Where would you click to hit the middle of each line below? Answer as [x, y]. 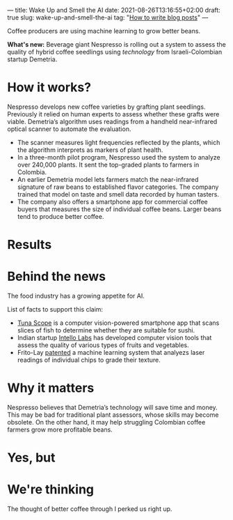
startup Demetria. [32, 59]
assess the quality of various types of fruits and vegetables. [103, 345]
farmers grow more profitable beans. [60, 429]
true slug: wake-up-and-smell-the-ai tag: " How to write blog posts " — [108, 17]
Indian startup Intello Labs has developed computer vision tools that [114, 338]
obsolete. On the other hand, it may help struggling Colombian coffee [106, 422]
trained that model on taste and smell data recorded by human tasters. [118, 194]
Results [30, 245]
